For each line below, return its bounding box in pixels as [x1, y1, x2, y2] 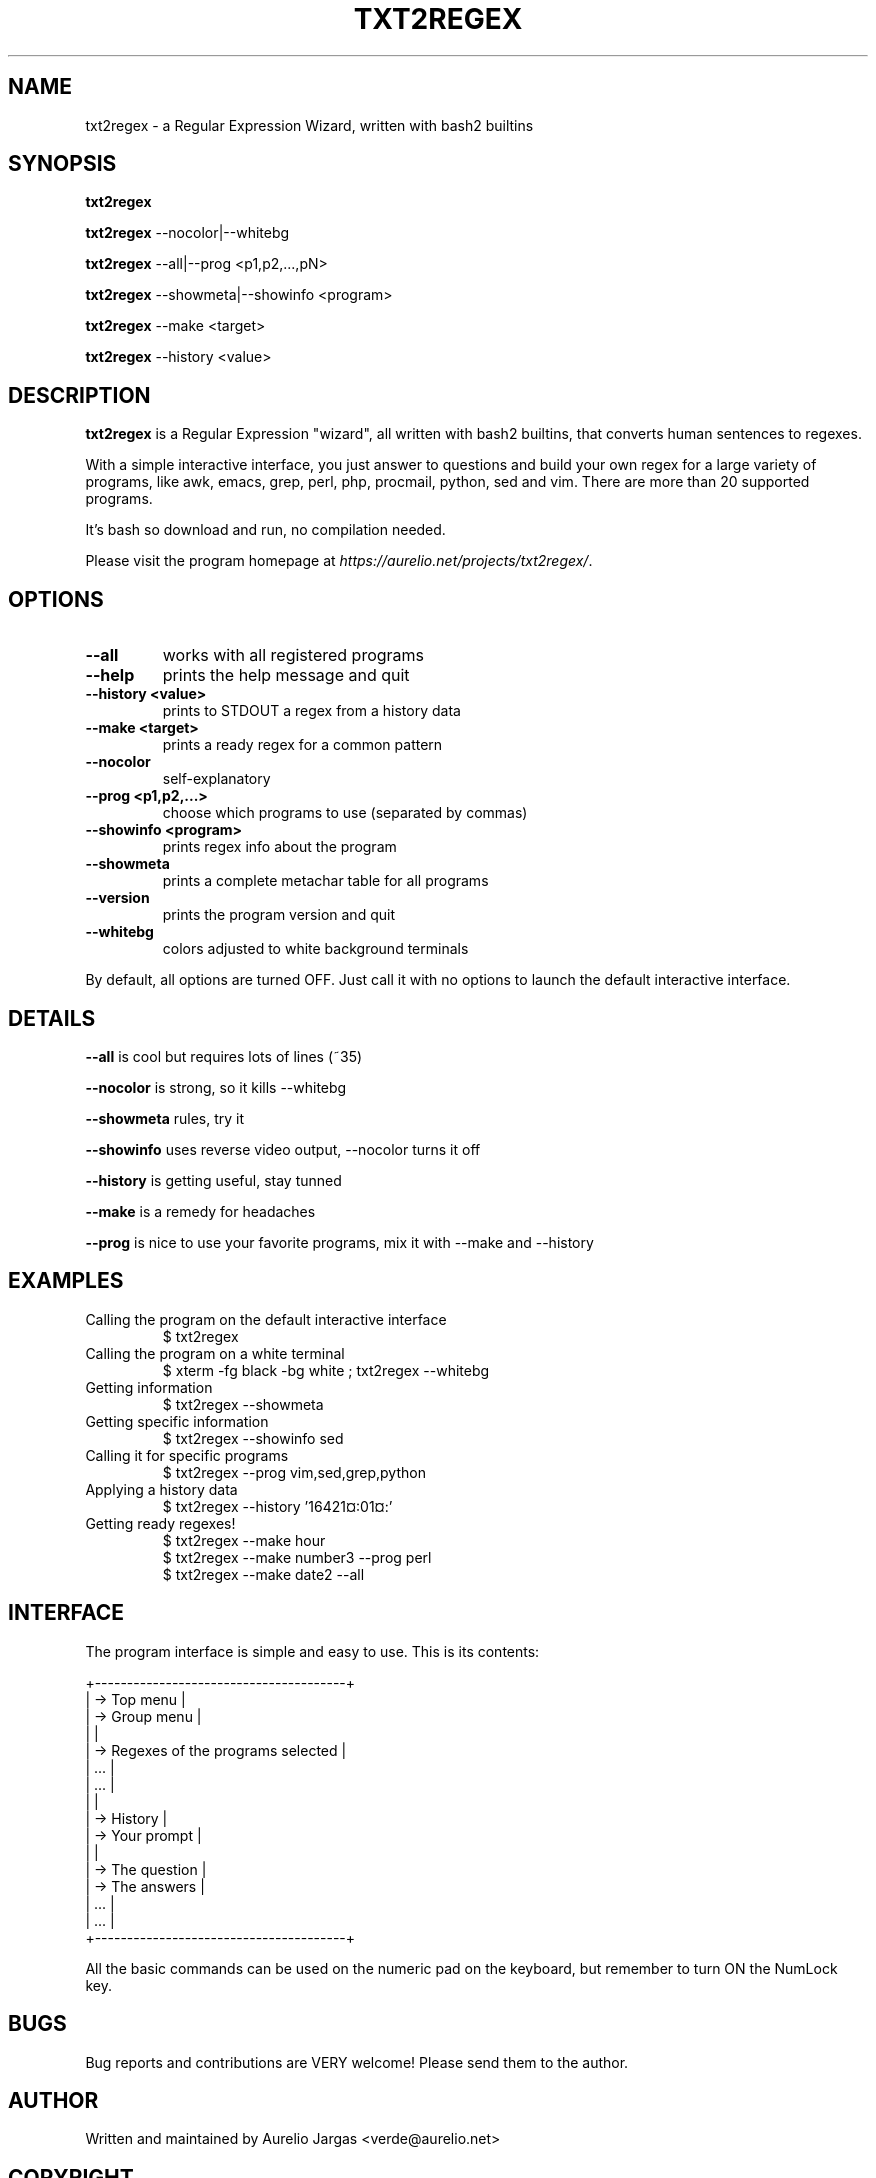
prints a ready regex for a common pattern [162, 736, 443, 754]
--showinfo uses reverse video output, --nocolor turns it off [85, 1140, 481, 1158]
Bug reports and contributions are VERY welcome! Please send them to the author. [85, 2053, 629, 2071]
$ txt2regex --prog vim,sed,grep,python [162, 1463, 426, 1481]
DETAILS [8, 1005, 96, 1031]
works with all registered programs [162, 645, 425, 666]
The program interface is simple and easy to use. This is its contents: [85, 1642, 540, 1660]
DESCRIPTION [8, 382, 151, 408]
